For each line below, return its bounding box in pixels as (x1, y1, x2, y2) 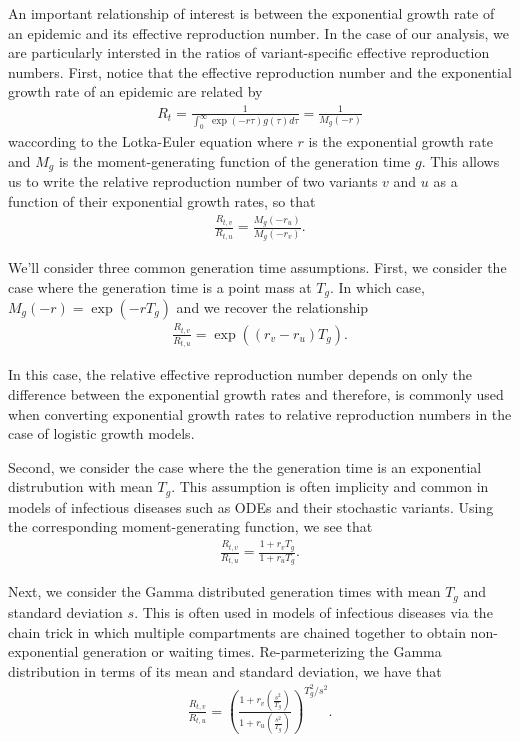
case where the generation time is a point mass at (8, 276, 312, 297)
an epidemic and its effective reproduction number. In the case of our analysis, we (8, 22, 509, 43)
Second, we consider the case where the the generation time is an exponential (8, 456, 482, 477)
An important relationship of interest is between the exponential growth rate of (8, 3, 495, 23)
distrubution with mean (8, 476, 153, 497)
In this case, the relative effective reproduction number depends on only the (8, 364, 472, 385)
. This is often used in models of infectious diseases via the (134, 601, 493, 622)
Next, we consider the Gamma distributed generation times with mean (8, 581, 441, 602)
